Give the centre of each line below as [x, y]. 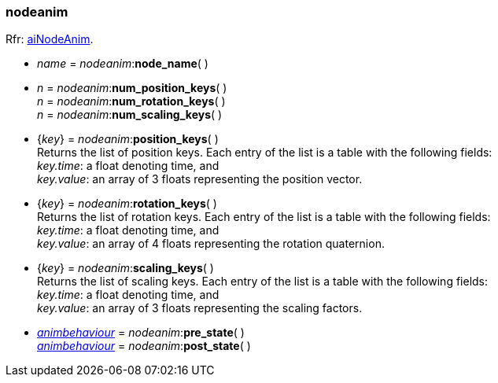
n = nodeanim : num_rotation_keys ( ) [131, 101]
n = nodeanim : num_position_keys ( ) [132, 88]
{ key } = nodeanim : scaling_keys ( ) [125, 268]
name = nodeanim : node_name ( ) [123, 64]
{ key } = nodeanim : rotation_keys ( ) [127, 204]
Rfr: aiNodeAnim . [50, 39]
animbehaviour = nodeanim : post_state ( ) [144, 346]
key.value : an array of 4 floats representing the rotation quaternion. [211, 244]
